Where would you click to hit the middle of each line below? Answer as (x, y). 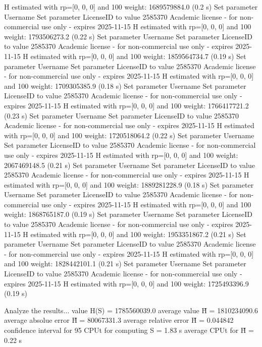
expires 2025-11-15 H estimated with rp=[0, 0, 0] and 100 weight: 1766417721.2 (126, 105)
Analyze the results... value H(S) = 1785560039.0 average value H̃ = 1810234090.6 (131, 310)
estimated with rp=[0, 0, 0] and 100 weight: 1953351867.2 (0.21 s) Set (138, 234)
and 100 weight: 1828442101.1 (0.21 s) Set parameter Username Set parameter (125, 264)
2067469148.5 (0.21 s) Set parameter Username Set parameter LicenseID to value (129, 165)
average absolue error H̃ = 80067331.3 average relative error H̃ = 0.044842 (119, 320)
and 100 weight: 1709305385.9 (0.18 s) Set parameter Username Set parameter (125, 85)
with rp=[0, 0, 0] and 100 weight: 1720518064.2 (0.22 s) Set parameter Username (129, 135)
